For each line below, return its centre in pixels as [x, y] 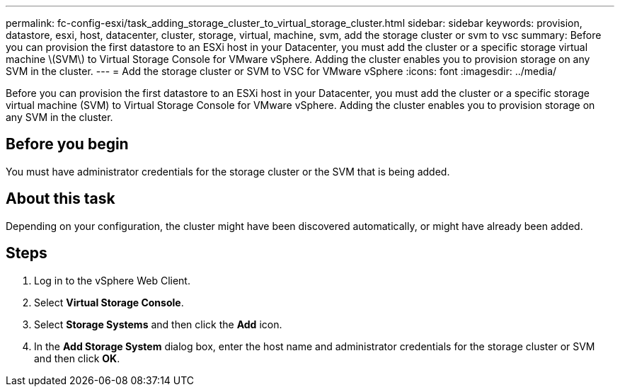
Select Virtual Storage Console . [109, 302]
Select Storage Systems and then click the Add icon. [158, 324]
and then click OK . [77, 358]
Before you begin [67, 144]
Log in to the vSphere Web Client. [112, 280]
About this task [61, 199]
